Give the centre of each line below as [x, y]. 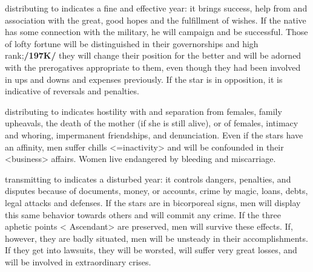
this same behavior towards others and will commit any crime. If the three [143, 214]
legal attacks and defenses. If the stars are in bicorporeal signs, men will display [153, 202]
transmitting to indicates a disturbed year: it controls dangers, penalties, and [148, 179]
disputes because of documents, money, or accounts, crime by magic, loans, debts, [156, 191]
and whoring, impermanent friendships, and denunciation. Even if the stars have [154, 134]
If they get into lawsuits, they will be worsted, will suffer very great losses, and [151, 250]
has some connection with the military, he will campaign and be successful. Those [156, 32]
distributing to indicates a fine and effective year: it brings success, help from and [156, 8]
